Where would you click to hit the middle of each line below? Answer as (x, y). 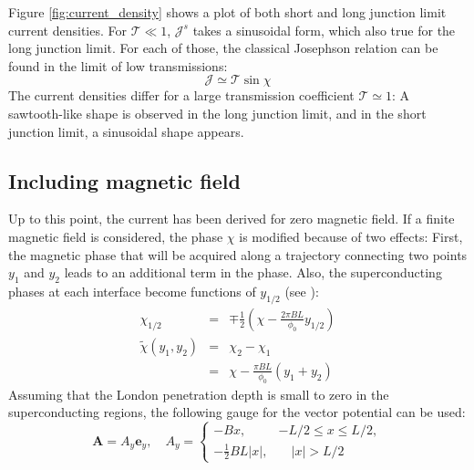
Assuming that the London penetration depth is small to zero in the (199, 394)
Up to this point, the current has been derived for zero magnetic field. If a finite (232, 219)
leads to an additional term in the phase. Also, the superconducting (253, 272)
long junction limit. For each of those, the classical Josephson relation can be (223, 48)
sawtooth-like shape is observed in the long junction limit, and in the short (217, 113)
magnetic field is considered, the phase (116, 236)
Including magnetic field (124, 180)
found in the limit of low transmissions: (118, 65)
